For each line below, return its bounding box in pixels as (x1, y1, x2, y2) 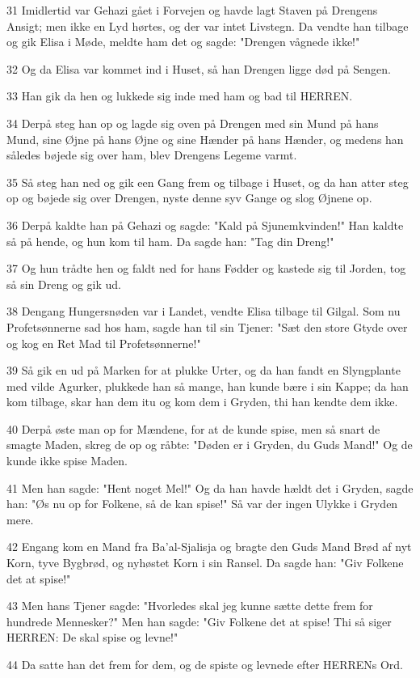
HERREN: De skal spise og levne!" (6, 629, 178, 646)
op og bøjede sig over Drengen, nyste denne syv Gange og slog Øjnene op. (6, 189, 372, 206)
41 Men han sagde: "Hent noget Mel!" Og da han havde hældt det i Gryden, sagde (6, 479, 414, 496)
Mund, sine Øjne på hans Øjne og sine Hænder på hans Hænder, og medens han (6, 130, 404, 147)
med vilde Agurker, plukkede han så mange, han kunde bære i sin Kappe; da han (6, 377, 409, 394)
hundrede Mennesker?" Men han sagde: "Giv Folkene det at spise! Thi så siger (6, 612, 392, 629)
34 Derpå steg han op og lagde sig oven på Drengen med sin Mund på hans (6, 114, 379, 131)
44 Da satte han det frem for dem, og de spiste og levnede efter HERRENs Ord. (6, 656, 404, 672)
